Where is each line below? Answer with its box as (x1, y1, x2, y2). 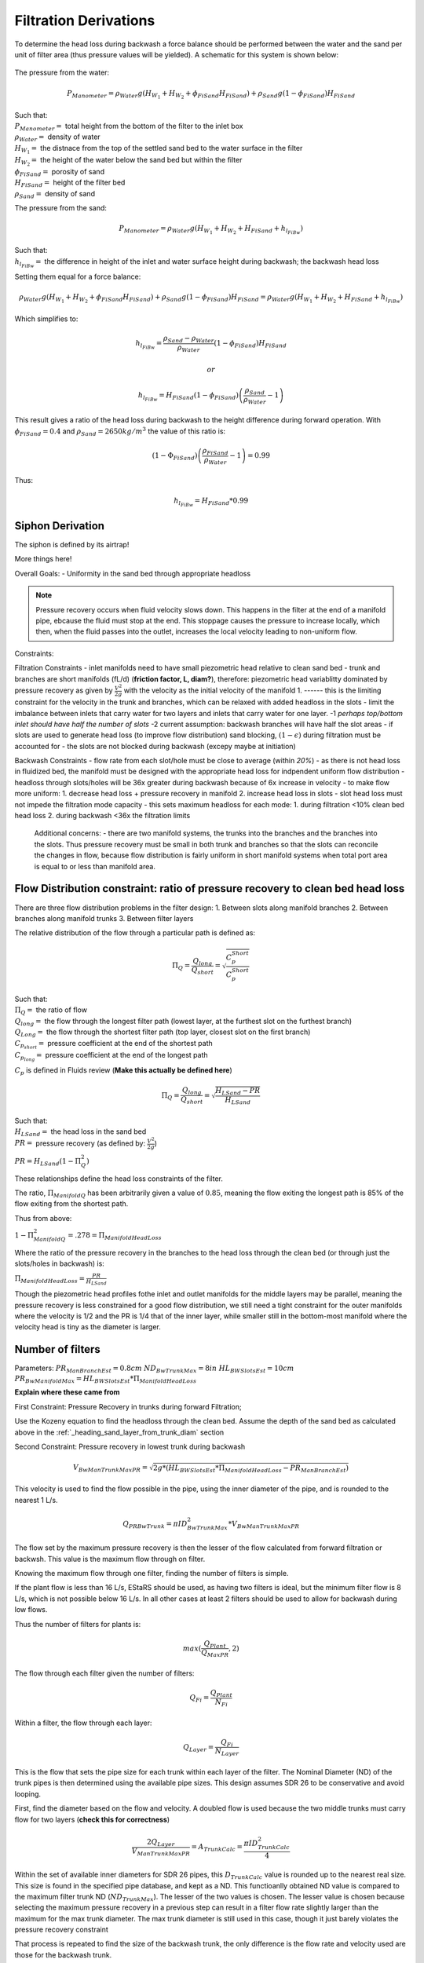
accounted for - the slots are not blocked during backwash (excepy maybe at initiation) (14, 741, 296, 751)
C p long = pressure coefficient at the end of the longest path (14, 1050, 208, 1062)
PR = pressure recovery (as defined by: (14, 1139, 145, 1148)
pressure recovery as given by (14, 685, 113, 695)
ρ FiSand (202, 446, 229, 457)
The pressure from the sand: (14, 203, 108, 213)
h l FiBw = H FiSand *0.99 (174, 496, 249, 508)
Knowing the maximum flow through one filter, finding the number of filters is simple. (14, 1568, 289, 1577)
